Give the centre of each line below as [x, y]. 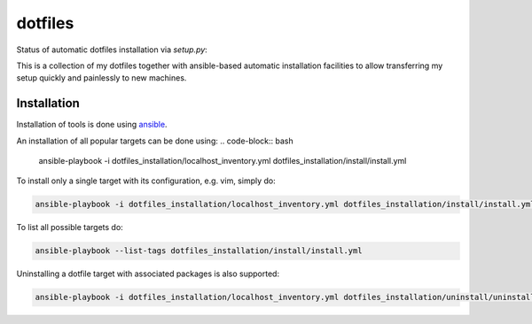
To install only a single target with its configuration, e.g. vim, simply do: [146, 181]
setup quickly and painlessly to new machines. [102, 78]
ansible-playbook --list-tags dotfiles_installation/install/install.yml [199, 251]
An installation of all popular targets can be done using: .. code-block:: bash [155, 141]
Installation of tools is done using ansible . [92, 125]
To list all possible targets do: [70, 228]
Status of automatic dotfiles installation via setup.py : [112, 50]
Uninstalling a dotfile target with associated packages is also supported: [148, 274]
